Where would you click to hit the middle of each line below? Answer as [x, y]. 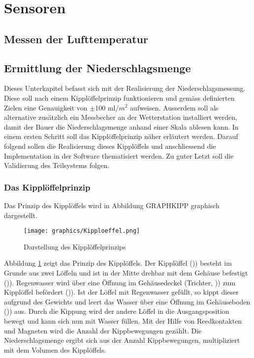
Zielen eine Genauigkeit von [46, 107]
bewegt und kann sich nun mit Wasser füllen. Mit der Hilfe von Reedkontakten [123, 320]
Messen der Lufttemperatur [76, 39]
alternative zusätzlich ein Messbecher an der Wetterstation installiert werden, [121, 117]
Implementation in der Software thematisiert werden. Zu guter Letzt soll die [119, 155]
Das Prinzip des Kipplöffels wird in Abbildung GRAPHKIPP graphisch [112, 205]
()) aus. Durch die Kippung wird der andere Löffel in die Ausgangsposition [117, 311]
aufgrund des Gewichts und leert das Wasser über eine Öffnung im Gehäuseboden [127, 301]
